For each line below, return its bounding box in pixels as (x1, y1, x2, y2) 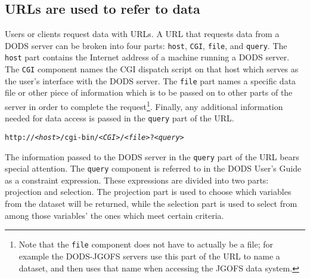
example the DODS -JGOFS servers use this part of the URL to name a (18, 249, 280, 262)
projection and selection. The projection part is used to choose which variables (5, 185, 292, 198)
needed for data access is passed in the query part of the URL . (5, 112, 234, 124)
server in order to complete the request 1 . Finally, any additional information (5, 99, 283, 112)
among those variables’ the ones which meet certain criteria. (5, 209, 224, 221)
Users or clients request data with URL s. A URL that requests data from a (5, 28, 280, 40)
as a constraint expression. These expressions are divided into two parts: (5, 173, 269, 186)
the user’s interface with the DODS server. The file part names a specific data (5, 74, 296, 87)
